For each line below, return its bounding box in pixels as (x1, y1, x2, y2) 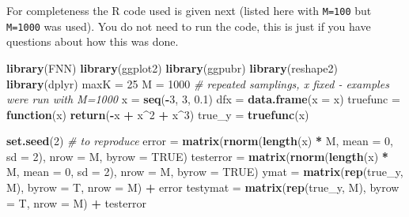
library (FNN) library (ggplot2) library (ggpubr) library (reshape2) (6, 59, 339, 76)
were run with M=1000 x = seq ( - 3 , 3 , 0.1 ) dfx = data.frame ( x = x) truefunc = (6, 91, 400, 107)
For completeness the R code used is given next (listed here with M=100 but (6, 2, 372, 18)
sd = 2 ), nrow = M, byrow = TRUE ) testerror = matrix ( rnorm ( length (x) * (6, 148, 388, 164)
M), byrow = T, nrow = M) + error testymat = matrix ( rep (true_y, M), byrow (6, 179, 400, 196)
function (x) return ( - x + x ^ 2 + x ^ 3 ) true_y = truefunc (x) (6, 106, 309, 122)
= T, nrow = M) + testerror (6, 194, 146, 211)
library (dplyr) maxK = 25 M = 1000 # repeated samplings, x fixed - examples (6, 75, 389, 92)
